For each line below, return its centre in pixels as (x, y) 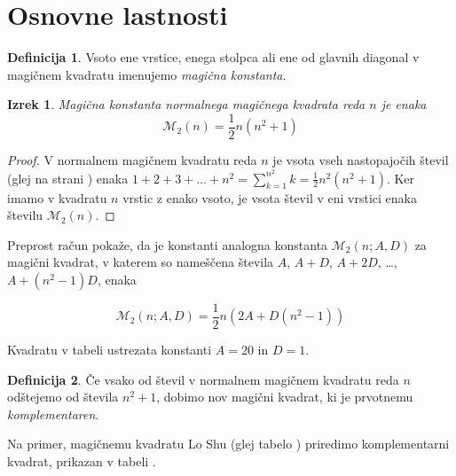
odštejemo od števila (63, 397)
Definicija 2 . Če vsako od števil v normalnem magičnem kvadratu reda (203, 379)
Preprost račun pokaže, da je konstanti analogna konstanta (168, 244)
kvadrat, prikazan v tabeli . (82, 461)
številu (25, 215)
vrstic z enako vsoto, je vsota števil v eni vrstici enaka (270, 197)
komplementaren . (53, 414)
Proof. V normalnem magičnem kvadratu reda (132, 159)
